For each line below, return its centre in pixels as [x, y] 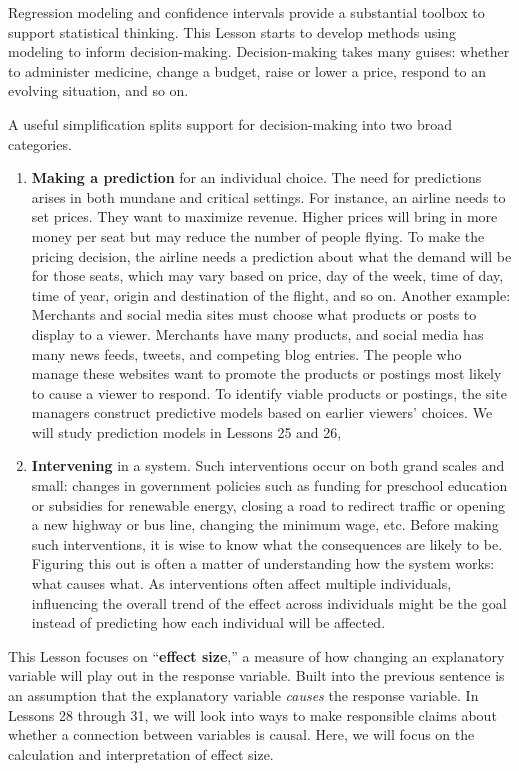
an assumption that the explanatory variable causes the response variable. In [243, 695]
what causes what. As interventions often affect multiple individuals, [241, 583]
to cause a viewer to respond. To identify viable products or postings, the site [269, 392]
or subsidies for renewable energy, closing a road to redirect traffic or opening [268, 504]
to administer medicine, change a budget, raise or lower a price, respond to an [247, 70]
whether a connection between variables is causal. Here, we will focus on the [241, 734]
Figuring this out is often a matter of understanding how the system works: [263, 563]
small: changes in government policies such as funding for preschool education [269, 485]
